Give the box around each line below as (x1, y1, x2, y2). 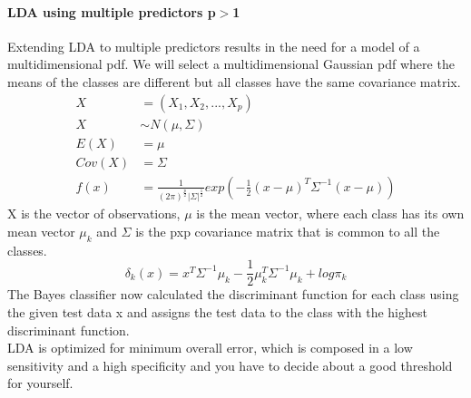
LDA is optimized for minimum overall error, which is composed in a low (7, 338, 413, 357)
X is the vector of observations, (7, 204, 181, 223)
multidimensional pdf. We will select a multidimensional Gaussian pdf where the (7, 54, 455, 73)
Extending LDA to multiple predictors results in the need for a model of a (7, 36, 420, 55)
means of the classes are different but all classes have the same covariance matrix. (7, 72, 461, 91)
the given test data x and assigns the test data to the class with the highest (7, 303, 427, 321)
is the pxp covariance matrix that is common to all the (135, 221, 440, 240)
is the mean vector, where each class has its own (196, 204, 465, 223)
